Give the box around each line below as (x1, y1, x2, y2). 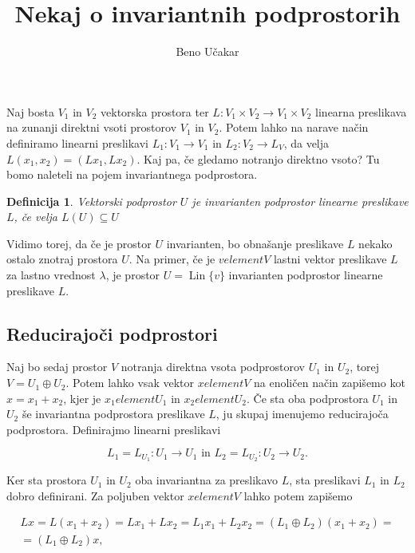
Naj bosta (6, 103, 54, 120)
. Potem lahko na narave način (219, 119, 369, 136)
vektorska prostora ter (101, 103, 209, 120)
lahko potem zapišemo (243, 487, 353, 504)
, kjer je (63, 389, 101, 406)
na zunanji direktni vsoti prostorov (6, 119, 177, 136)
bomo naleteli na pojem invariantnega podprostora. (6, 166, 258, 183)
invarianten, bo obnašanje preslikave (166, 235, 344, 251)
